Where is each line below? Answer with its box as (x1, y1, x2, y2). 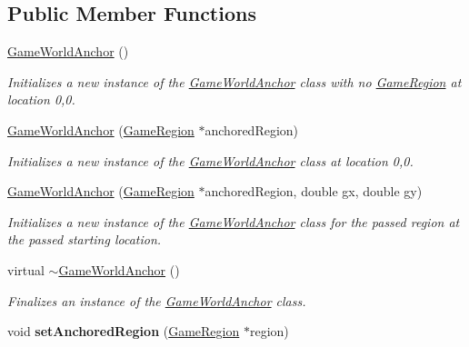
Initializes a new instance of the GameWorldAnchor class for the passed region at (7, 212, 460, 231)
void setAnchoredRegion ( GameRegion (7, 322, 240, 341)
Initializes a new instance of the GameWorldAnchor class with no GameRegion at (7, 72, 462, 91)
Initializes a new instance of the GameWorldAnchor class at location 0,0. (7, 151, 414, 170)
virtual (7, 260, 45, 279)
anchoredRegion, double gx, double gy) (205, 182, 423, 201)
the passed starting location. (7, 230, 162, 249)
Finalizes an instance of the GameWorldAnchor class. (7, 291, 306, 310)
